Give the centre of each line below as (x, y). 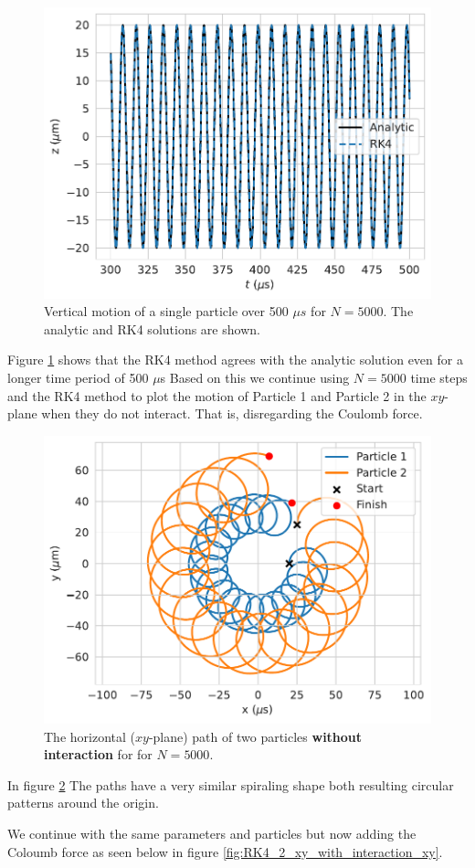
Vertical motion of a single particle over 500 (166, 311)
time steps (439, 377)
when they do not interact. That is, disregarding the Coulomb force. (232, 413)
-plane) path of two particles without (255, 736)
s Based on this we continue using (255, 377)
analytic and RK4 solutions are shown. (152, 328)
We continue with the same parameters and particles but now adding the (212, 834)
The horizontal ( (90, 736)
